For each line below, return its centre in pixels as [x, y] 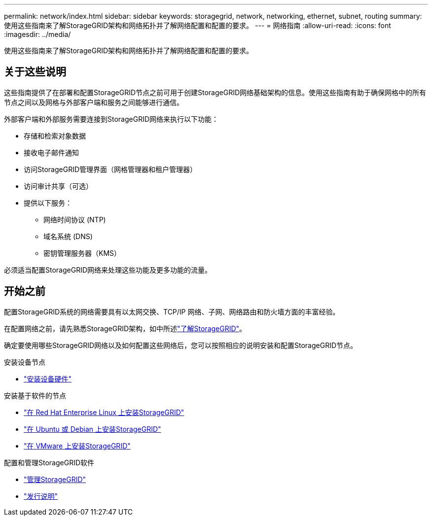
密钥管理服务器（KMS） [82, 253]
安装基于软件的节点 [35, 395]
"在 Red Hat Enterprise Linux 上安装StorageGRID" [104, 412]
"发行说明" [41, 496]
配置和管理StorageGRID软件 [49, 462]
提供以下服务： [48, 203]
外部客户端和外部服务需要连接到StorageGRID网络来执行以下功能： [111, 119]
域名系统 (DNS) [68, 236]
